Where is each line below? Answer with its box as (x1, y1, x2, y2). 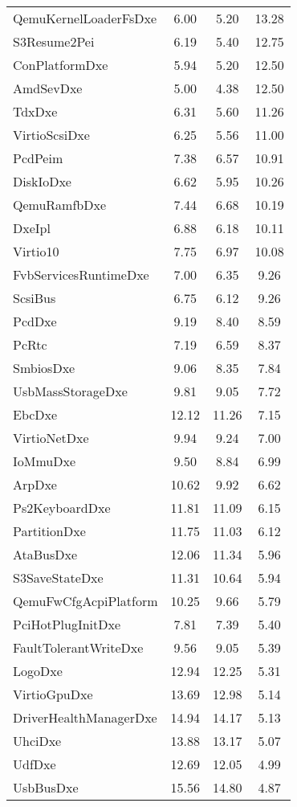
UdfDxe (13, 755, 56, 773)
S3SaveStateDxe (13, 568, 104, 587)
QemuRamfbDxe (13, 195, 107, 214)
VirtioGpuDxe (13, 685, 93, 703)
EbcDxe (13, 405, 58, 424)
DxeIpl (13, 219, 51, 237)
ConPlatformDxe (13, 55, 108, 74)
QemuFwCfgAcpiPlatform (13, 592, 158, 610)
